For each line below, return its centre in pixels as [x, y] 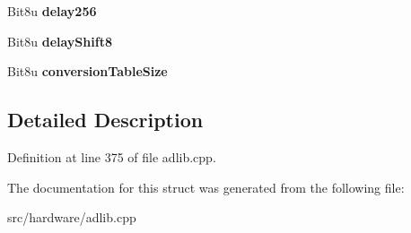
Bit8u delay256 [52, 11]
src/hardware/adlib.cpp [72, 217]
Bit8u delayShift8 [60, 41]
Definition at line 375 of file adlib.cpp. [112, 156]
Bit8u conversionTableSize [87, 71]
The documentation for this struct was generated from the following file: [206, 187]
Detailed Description [105, 120]
